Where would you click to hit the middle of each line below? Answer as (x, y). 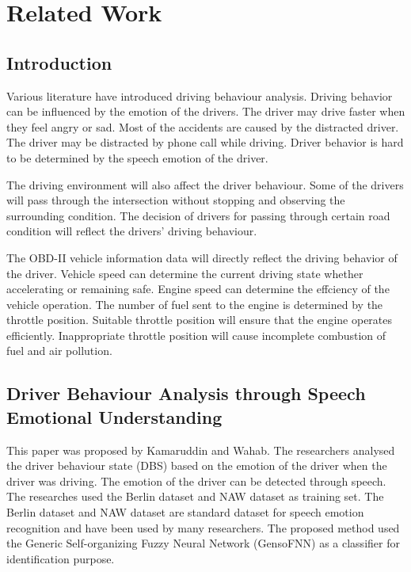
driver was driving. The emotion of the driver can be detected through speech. (196, 480)
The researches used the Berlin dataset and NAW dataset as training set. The (195, 496)
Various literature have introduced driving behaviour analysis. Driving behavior (200, 95)
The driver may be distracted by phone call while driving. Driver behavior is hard (205, 142)
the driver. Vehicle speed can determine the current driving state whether (185, 273)
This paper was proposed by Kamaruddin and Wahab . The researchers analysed (201, 450)
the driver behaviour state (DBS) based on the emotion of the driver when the (197, 465)
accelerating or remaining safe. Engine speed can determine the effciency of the (198, 289)
